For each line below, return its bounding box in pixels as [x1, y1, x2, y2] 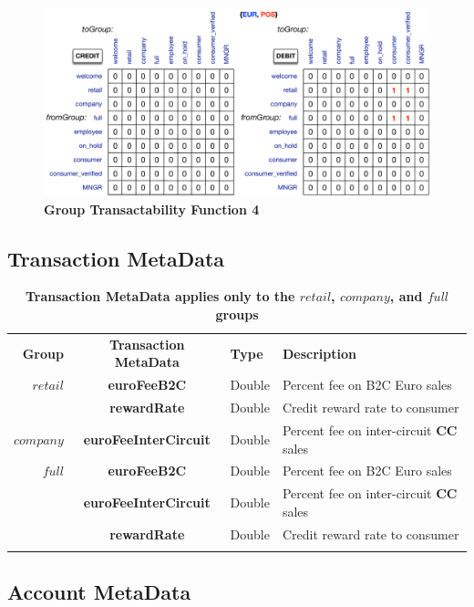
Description [282, 343, 356, 362]
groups [215, 305, 259, 324]
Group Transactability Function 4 [44, 199, 260, 218]
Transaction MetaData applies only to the [26, 287, 295, 306]
